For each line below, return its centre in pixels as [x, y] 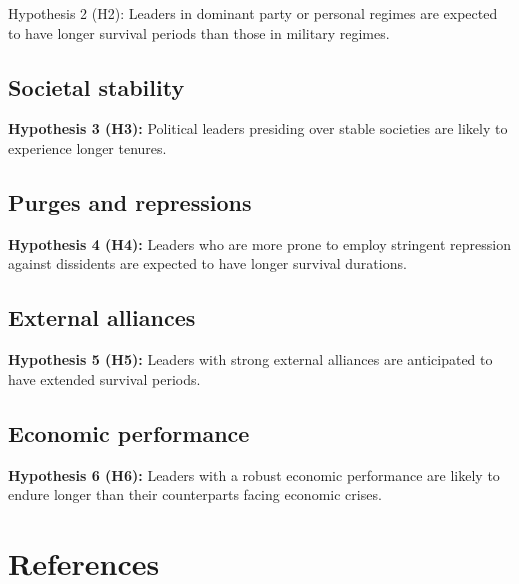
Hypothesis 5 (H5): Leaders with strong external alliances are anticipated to [250, 359]
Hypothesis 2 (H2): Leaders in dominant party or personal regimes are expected [253, 13]
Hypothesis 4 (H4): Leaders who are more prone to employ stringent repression [259, 243]
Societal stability [96, 86]
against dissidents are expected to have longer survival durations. [207, 263]
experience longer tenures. [87, 147]
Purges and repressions [130, 201]
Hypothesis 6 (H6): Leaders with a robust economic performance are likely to [254, 474]
